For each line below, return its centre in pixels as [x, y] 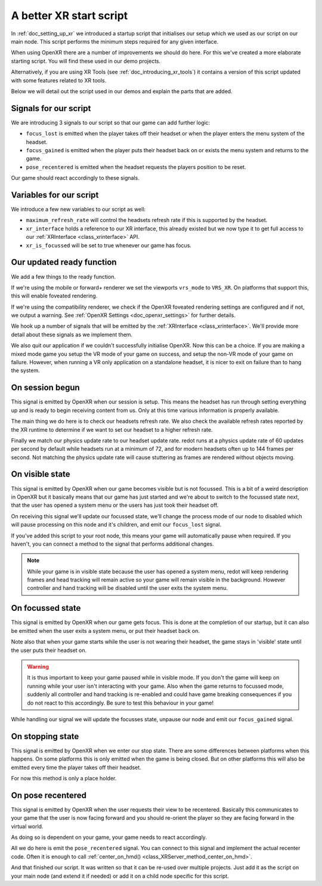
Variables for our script [55, 195]
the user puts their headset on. [49, 650]
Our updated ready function [64, 262]
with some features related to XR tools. [59, 80]
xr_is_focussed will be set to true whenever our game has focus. [109, 245]
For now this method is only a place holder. [64, 778]
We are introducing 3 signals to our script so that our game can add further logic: [111, 122]
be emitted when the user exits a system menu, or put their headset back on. [105, 630]
